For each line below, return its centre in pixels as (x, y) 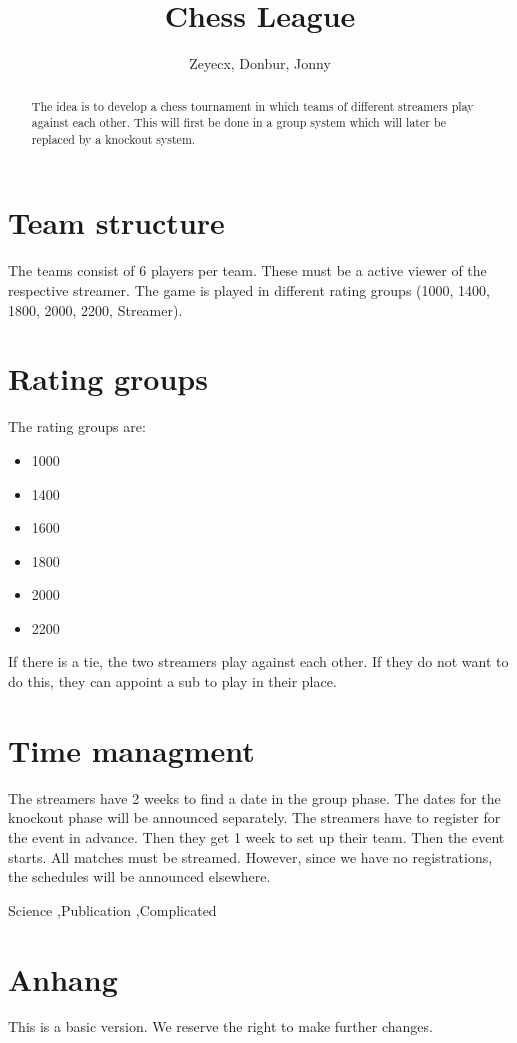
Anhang (63, 978)
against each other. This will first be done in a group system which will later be (239, 122)
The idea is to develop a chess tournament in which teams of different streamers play (252, 105)
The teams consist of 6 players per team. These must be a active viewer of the (247, 270)
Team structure (116, 222)
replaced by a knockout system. (113, 138)
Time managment (131, 749)
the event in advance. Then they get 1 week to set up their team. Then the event (256, 836)
